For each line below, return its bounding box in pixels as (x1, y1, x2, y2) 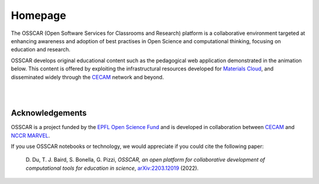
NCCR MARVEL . (11, 132, 50, 139)
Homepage (11, 9, 66, 22)
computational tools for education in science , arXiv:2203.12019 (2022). (25, 164, 199, 172)
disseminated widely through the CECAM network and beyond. (11, 73, 164, 80)
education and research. (11, 46, 71, 53)
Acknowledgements (11, 108, 87, 118)
